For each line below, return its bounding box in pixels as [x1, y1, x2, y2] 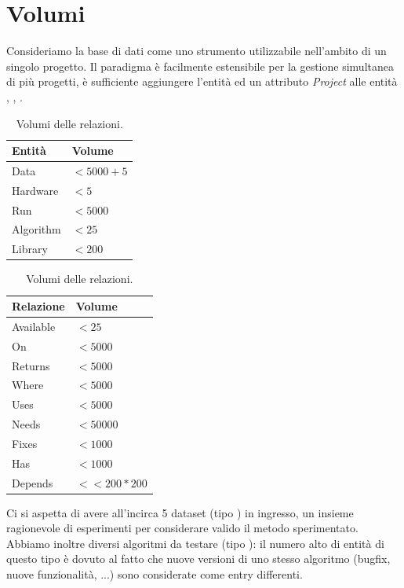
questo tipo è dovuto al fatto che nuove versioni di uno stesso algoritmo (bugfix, [6, 550, 391, 567]
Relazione [12, 298, 65, 314]
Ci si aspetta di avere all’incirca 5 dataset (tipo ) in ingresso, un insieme [6, 504, 354, 520]
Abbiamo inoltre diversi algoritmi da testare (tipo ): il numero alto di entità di [6, 535, 384, 551]
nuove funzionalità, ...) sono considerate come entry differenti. [6, 566, 303, 582]
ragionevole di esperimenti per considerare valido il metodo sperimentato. [6, 520, 359, 536]
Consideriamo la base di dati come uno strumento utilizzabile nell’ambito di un [6, 42, 387, 59]
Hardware [12, 182, 59, 198]
